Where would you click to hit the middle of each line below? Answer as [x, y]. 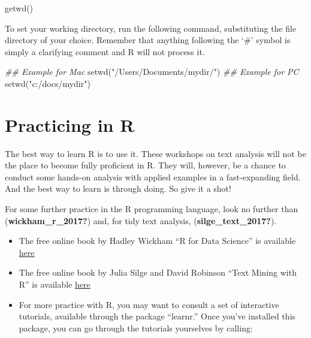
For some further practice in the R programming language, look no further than [152, 209]
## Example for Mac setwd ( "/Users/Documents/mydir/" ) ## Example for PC [152, 72]
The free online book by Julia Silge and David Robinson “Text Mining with [158, 272]
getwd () [19, 8]
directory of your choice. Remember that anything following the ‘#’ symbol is [148, 40]
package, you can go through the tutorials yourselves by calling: [136, 328]
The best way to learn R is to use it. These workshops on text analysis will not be [155, 153]
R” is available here [55, 284]
